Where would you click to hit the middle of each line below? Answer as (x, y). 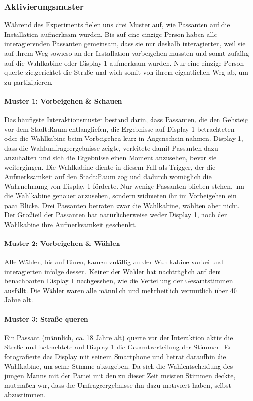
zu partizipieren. (29, 81)
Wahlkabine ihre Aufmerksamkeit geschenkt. (71, 224)
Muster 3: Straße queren (46, 319)
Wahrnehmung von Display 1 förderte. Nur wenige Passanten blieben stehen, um (124, 186)
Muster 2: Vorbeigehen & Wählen (62, 243)
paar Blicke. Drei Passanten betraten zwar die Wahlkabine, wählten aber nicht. (122, 205)
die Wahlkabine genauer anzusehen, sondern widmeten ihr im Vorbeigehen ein (120, 195)
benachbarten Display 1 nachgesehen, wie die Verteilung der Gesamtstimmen (119, 281)
